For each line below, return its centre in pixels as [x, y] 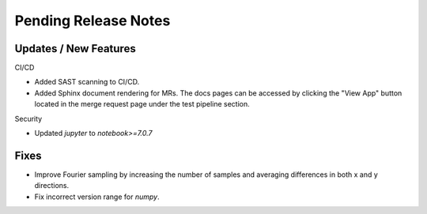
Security [28, 118]
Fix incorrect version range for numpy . [97, 197]
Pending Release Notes [93, 21]
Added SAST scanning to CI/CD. [87, 82]
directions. [52, 186]
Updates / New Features [75, 49]
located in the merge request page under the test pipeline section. [142, 104]
